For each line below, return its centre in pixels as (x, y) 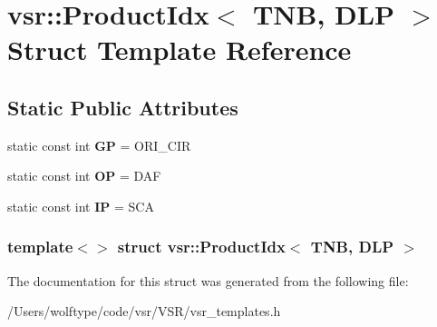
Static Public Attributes (123, 107)
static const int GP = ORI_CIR (99, 145)
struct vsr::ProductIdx (201, 247)
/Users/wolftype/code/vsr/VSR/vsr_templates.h (144, 311)
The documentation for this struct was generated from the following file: (208, 280)
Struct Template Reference (180, 50)
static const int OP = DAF (84, 176)
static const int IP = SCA (81, 206)
